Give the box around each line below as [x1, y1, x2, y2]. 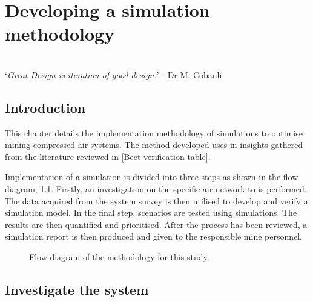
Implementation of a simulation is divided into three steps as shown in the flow [5, 170, 298, 183]
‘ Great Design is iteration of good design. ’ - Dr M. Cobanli [5, 68, 222, 81]
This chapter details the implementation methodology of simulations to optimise [5, 126, 303, 139]
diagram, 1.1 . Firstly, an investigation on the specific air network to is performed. [5, 183, 307, 195]
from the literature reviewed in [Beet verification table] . [5, 150, 211, 163]
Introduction [5, 98, 86, 116]
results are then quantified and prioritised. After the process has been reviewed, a [5, 218, 308, 230]
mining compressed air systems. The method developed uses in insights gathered [5, 138, 303, 151]
